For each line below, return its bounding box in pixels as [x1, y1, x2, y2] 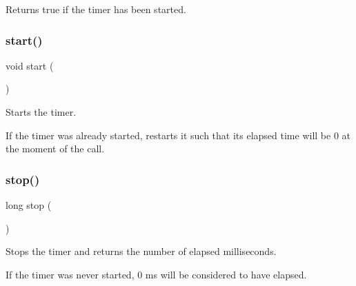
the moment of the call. [6, 141, 105, 156]
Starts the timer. [6, 105, 77, 119]
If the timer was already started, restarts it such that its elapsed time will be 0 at [6, 127, 351, 142]
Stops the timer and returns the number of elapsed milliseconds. [6, 244, 277, 258]
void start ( [6, 58, 54, 72]
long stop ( [6, 198, 52, 212]
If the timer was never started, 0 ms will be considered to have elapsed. [6, 267, 307, 281]
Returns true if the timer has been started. [6, 2, 186, 16]
